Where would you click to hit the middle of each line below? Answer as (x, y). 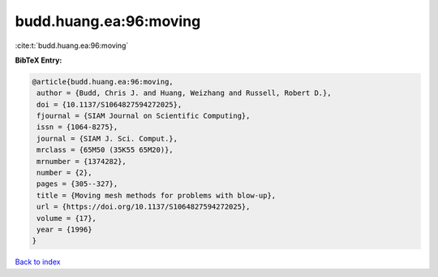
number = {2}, (64, 173)
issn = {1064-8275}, (77, 127)
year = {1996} (64, 229)
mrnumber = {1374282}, (82, 161)
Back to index (38, 262)
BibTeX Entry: (39, 60)
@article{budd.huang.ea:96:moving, (103, 82)
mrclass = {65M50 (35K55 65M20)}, (105, 150)
